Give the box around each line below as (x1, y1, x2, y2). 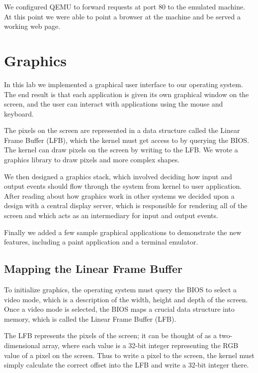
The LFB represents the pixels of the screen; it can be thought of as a (4, 330, 217, 341)
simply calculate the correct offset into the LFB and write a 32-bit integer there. (4, 360, 249, 370)
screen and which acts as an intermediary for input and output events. (4, 210, 218, 221)
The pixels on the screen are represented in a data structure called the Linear (4, 125, 240, 135)
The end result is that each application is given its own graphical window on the (4, 89, 249, 99)
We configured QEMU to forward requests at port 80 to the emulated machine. (4, 1, 246, 11)
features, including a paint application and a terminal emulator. (4, 237, 198, 247)
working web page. (4, 21, 61, 31)
